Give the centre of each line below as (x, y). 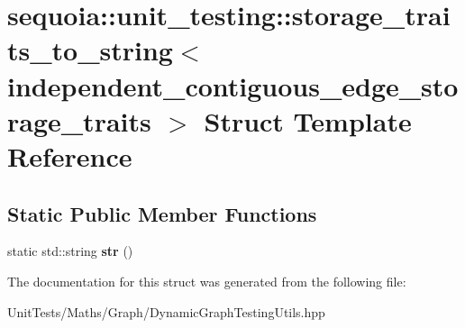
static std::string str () (70, 251)
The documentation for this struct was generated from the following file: (207, 281)
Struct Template (308, 120)
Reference (70, 155)
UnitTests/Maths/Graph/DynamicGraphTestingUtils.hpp (166, 311)
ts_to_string (90, 50)
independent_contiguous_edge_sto (233, 85)
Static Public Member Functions (162, 213)
